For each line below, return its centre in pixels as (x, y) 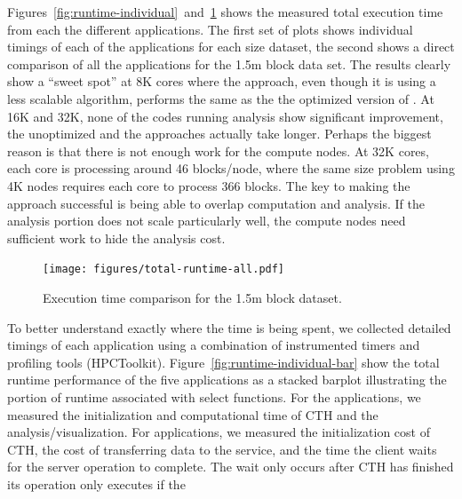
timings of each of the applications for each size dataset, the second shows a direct (231, 47)
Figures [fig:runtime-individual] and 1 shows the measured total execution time (225, 12)
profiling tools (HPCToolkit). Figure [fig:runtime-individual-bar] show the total (223, 362)
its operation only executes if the (96, 483)
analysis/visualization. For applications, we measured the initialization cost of (219, 432)
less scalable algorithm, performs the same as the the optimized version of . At (221, 98)
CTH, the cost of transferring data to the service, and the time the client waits (222, 449)
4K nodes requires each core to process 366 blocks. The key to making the (209, 185)
